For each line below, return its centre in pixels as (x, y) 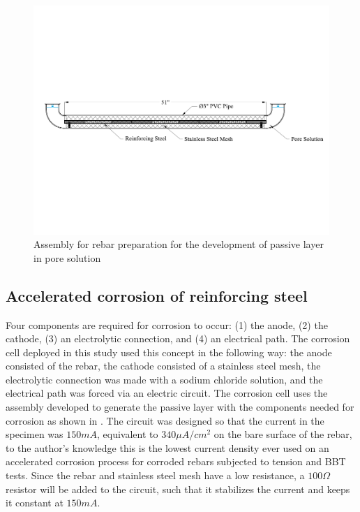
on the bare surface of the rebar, (283, 434)
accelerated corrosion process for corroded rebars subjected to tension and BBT (176, 461)
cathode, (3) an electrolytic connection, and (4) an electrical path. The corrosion (178, 338)
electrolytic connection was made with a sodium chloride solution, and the (164, 379)
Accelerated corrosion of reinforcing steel (157, 295)
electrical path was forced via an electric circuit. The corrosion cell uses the (167, 393)
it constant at (35, 503)
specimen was (35, 434)
